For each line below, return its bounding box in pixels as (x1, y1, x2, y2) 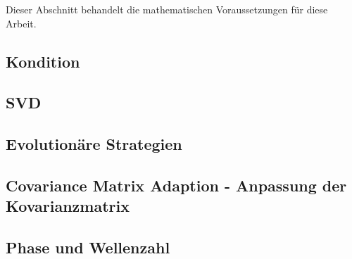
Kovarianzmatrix (6, 195, 130, 217)
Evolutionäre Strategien (6, 133, 182, 155)
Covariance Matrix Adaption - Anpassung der (6, 174, 347, 196)
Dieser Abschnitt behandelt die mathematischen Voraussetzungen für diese (6, 2, 328, 16)
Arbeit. (6, 15, 37, 30)
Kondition (6, 50, 80, 72)
